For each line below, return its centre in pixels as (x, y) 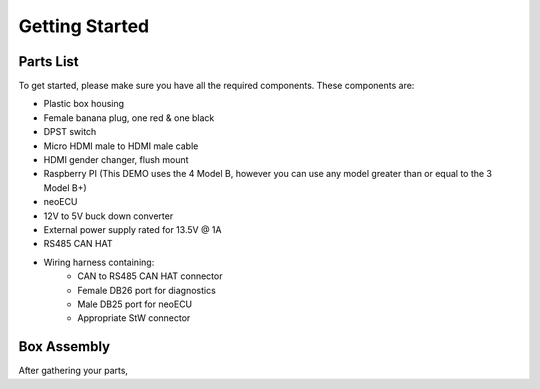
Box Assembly (64, 346)
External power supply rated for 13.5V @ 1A (132, 229)
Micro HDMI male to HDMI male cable (121, 146)
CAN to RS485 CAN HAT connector (150, 276)
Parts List (48, 61)
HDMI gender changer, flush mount (116, 160)
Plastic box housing (84, 104)
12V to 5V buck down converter (108, 216)
